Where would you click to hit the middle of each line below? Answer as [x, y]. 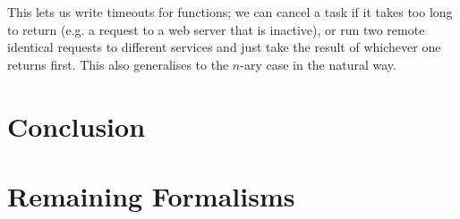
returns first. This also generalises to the [118, 64]
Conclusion [77, 126]
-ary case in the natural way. [318, 64]
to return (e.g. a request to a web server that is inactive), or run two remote [216, 29]
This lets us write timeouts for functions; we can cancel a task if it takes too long [230, 12]
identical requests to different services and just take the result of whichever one [224, 47]
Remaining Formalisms [151, 195]
